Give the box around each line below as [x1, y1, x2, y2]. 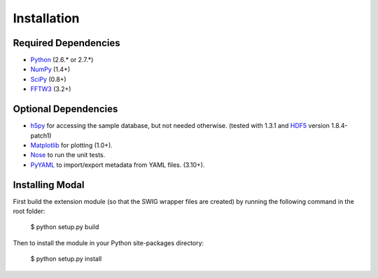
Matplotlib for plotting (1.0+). [30, 140, 113, 149]
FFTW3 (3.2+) [30, 85, 71, 94]
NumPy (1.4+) [30, 65, 71, 73]
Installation [13, 10, 80, 26]
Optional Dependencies [13, 103, 118, 115]
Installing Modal [13, 179, 85, 191]
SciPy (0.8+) [30, 75, 66, 83]
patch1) [30, 131, 52, 140]
